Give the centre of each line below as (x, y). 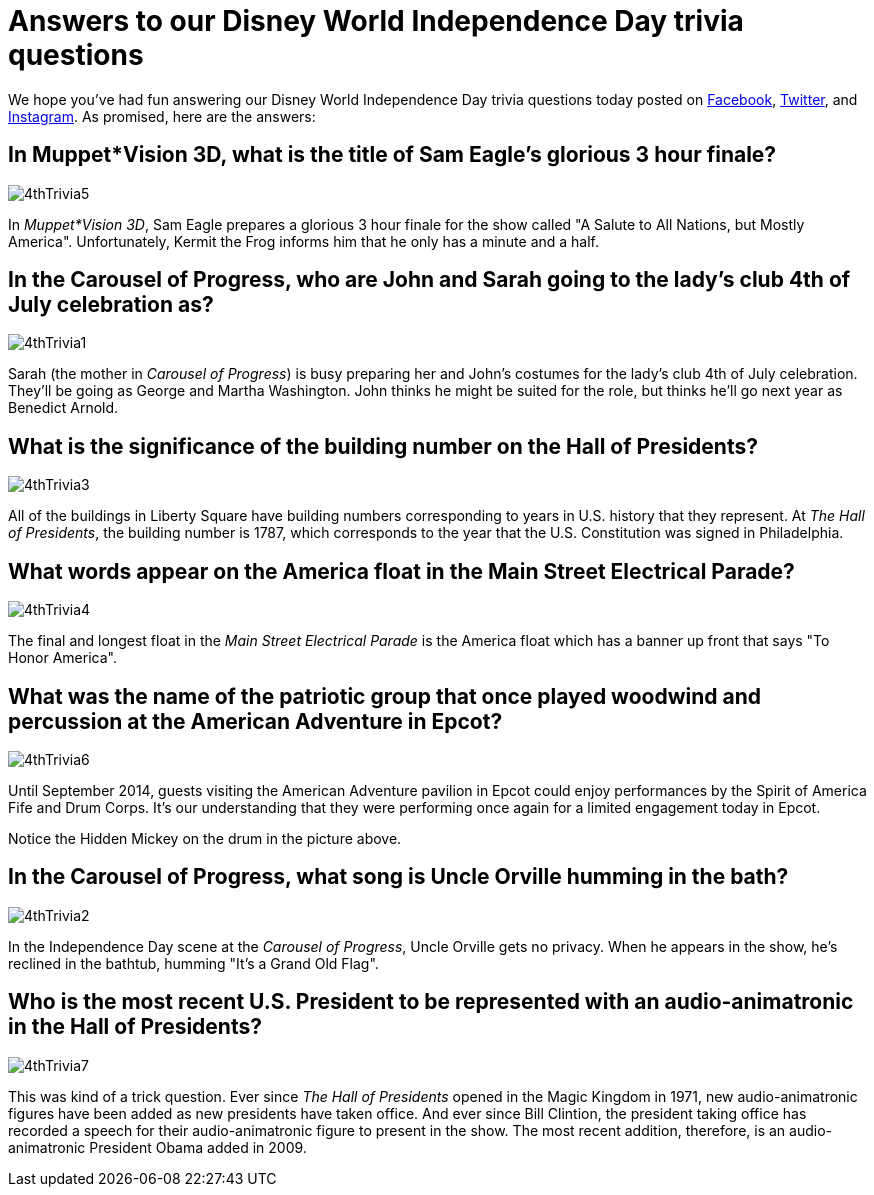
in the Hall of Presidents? (135, 1027)
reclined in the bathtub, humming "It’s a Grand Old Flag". (193, 963)
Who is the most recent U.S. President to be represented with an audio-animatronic (431, 1002)
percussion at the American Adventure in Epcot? (255, 721)
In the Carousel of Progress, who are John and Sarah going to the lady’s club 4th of (429, 280)
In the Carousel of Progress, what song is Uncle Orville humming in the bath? (398, 877)
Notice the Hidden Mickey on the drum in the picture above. (205, 838)
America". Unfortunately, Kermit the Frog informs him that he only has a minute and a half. (304, 241)
